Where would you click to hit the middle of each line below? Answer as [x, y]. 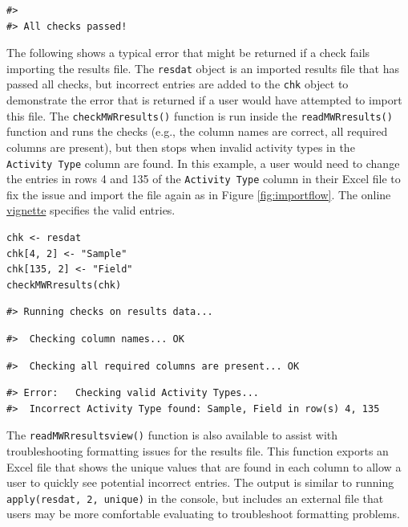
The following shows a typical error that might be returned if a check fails [188, 53]
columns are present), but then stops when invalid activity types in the [181, 147]
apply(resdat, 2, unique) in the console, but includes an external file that [195, 498]
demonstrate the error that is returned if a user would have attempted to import [204, 100]
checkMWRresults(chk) [64, 285]
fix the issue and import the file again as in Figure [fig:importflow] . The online [199, 194]
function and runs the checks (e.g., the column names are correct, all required [197, 131]
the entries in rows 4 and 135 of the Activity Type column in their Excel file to [204, 179]
